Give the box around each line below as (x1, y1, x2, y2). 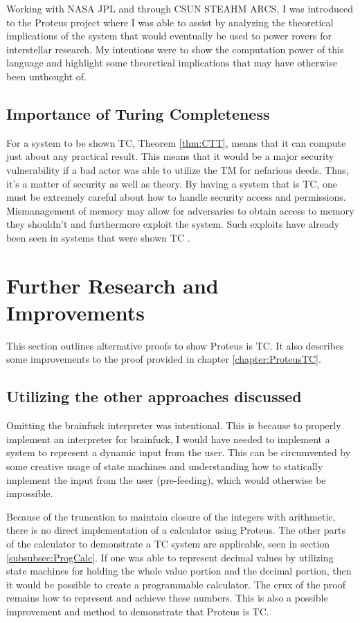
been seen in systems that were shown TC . (6, 230, 190, 244)
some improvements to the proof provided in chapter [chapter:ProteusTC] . (6, 352, 321, 366)
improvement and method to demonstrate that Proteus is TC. (6, 604, 269, 618)
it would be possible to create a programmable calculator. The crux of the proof (6, 577, 345, 591)
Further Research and (6, 271, 219, 299)
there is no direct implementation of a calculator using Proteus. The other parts (6, 523, 345, 537)
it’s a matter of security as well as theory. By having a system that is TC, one (6, 176, 337, 190)
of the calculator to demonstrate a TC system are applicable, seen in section (6, 536, 330, 550)
